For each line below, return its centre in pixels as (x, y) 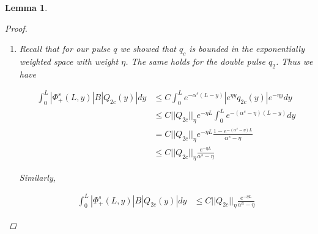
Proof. (16, 28)
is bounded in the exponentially (247, 49)
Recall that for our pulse (65, 49)
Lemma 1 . (26, 7)
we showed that (148, 49)
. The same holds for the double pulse (195, 61)
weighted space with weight (69, 61)
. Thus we (294, 61)
